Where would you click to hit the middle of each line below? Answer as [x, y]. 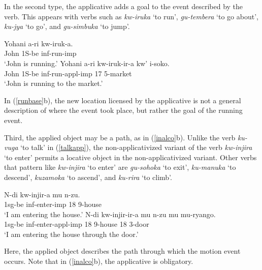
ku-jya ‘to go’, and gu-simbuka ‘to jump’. [67, 26]
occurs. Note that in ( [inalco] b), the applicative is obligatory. [99, 261]
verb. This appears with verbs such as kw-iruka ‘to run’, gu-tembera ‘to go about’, [131, 16]
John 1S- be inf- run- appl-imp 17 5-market [68, 73]
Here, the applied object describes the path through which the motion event [122, 251]
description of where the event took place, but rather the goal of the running [123, 110]
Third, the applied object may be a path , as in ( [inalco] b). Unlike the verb [120, 137]
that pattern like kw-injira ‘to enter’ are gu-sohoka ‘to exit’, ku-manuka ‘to [120, 167]
